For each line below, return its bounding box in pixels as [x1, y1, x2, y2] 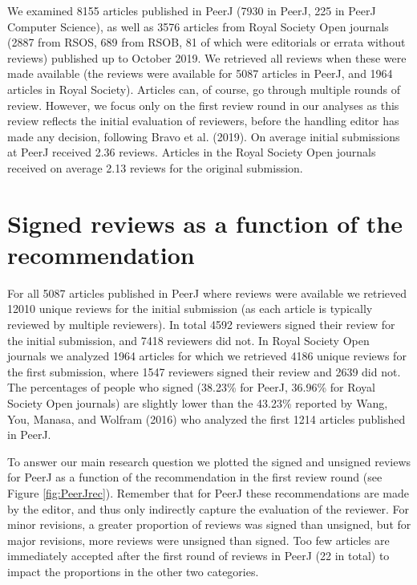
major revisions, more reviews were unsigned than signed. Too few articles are [7, 531, 390, 548]
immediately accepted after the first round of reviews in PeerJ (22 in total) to [7, 547, 390, 564]
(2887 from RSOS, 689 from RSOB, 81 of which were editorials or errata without [7, 34, 406, 51]
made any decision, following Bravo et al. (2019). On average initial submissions [7, 128, 400, 144]
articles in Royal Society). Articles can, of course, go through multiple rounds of [7, 80, 400, 97]
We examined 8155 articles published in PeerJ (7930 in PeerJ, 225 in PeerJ [7, 2, 376, 18]
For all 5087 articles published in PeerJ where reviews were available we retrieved [7, 284, 407, 301]
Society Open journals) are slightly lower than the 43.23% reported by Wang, [7, 395, 388, 411]
